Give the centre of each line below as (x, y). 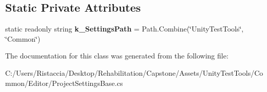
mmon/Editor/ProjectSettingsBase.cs (64, 83)
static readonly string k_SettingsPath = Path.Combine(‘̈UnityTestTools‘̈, (125, 29)
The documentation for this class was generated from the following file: (117, 56)
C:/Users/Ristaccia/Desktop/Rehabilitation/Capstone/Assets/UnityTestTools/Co (134, 72)
